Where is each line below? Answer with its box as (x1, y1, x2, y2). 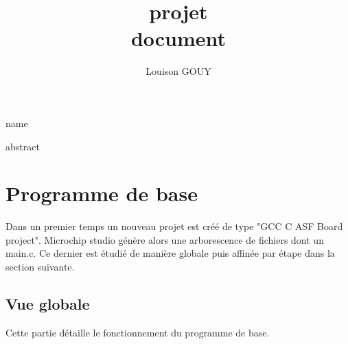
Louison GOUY (146, 64, 211, 78)
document (130, 24, 227, 52)
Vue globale (5, 293, 90, 314)
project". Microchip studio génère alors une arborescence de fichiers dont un (5, 232, 324, 246)
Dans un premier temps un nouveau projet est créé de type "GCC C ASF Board (5, 219, 343, 233)
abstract (5, 139, 40, 153)
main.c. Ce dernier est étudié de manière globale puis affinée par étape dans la (5, 246, 335, 260)
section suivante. (5, 260, 75, 273)
